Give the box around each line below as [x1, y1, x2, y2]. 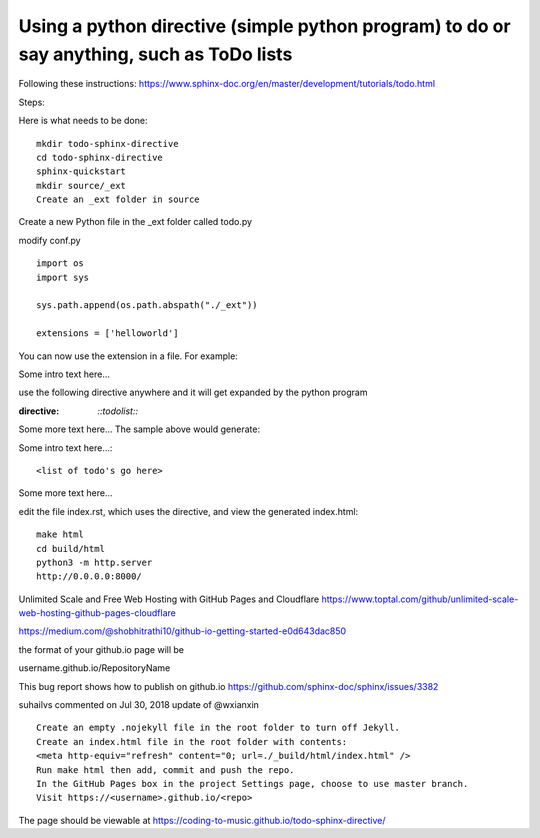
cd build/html [36, 543, 105, 554]
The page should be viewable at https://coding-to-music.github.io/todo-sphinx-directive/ [18, 814, 386, 826]
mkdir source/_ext [36, 180, 127, 191]
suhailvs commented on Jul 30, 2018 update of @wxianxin [18, 699, 260, 711]
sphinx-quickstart [36, 166, 127, 177]
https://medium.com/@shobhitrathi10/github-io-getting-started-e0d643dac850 [18, 625, 347, 637]
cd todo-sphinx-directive [36, 151, 164, 163]
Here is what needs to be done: [18, 115, 148, 127]
